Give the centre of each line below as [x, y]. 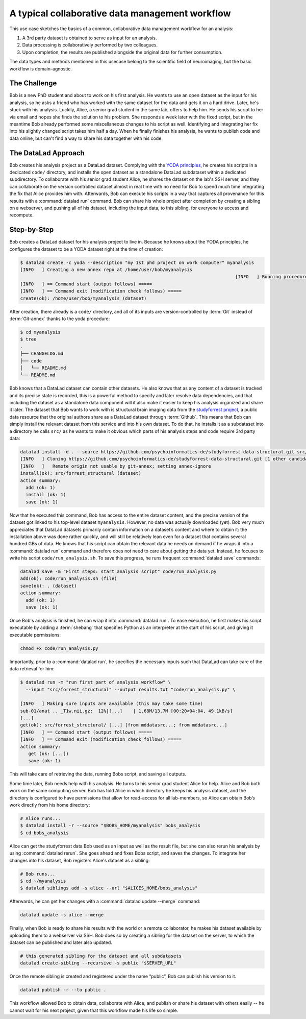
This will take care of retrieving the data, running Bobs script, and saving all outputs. [98, 774]
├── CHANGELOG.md [42, 354]
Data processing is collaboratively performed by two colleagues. [90, 45]
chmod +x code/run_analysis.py [59, 648]
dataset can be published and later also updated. [61, 942]
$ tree [28, 339]
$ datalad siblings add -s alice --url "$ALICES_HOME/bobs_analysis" [109, 888]
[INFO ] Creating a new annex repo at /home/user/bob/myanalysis [106, 270]
